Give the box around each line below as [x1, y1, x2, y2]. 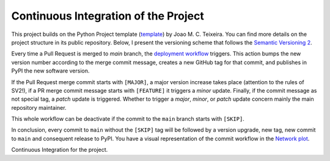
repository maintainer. [11, 104, 67, 111]
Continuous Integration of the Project [11, 9, 204, 23]
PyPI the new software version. [11, 67, 90, 74]
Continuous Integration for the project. [11, 146, 108, 154]
